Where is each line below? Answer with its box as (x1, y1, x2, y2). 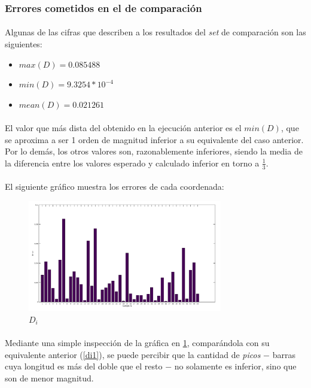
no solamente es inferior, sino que (174, 360, 297, 372)
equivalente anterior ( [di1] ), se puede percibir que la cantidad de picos (5, 348, 261, 360)
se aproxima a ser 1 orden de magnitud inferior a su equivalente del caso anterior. (5, 133, 304, 145)
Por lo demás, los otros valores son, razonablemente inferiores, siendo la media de (5, 145, 303, 157)
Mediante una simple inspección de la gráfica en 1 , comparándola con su (5, 337, 270, 349)
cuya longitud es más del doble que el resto (5, 360, 163, 372)
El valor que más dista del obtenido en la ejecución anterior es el (5, 122, 242, 134)
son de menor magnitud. (5, 371, 94, 384)
